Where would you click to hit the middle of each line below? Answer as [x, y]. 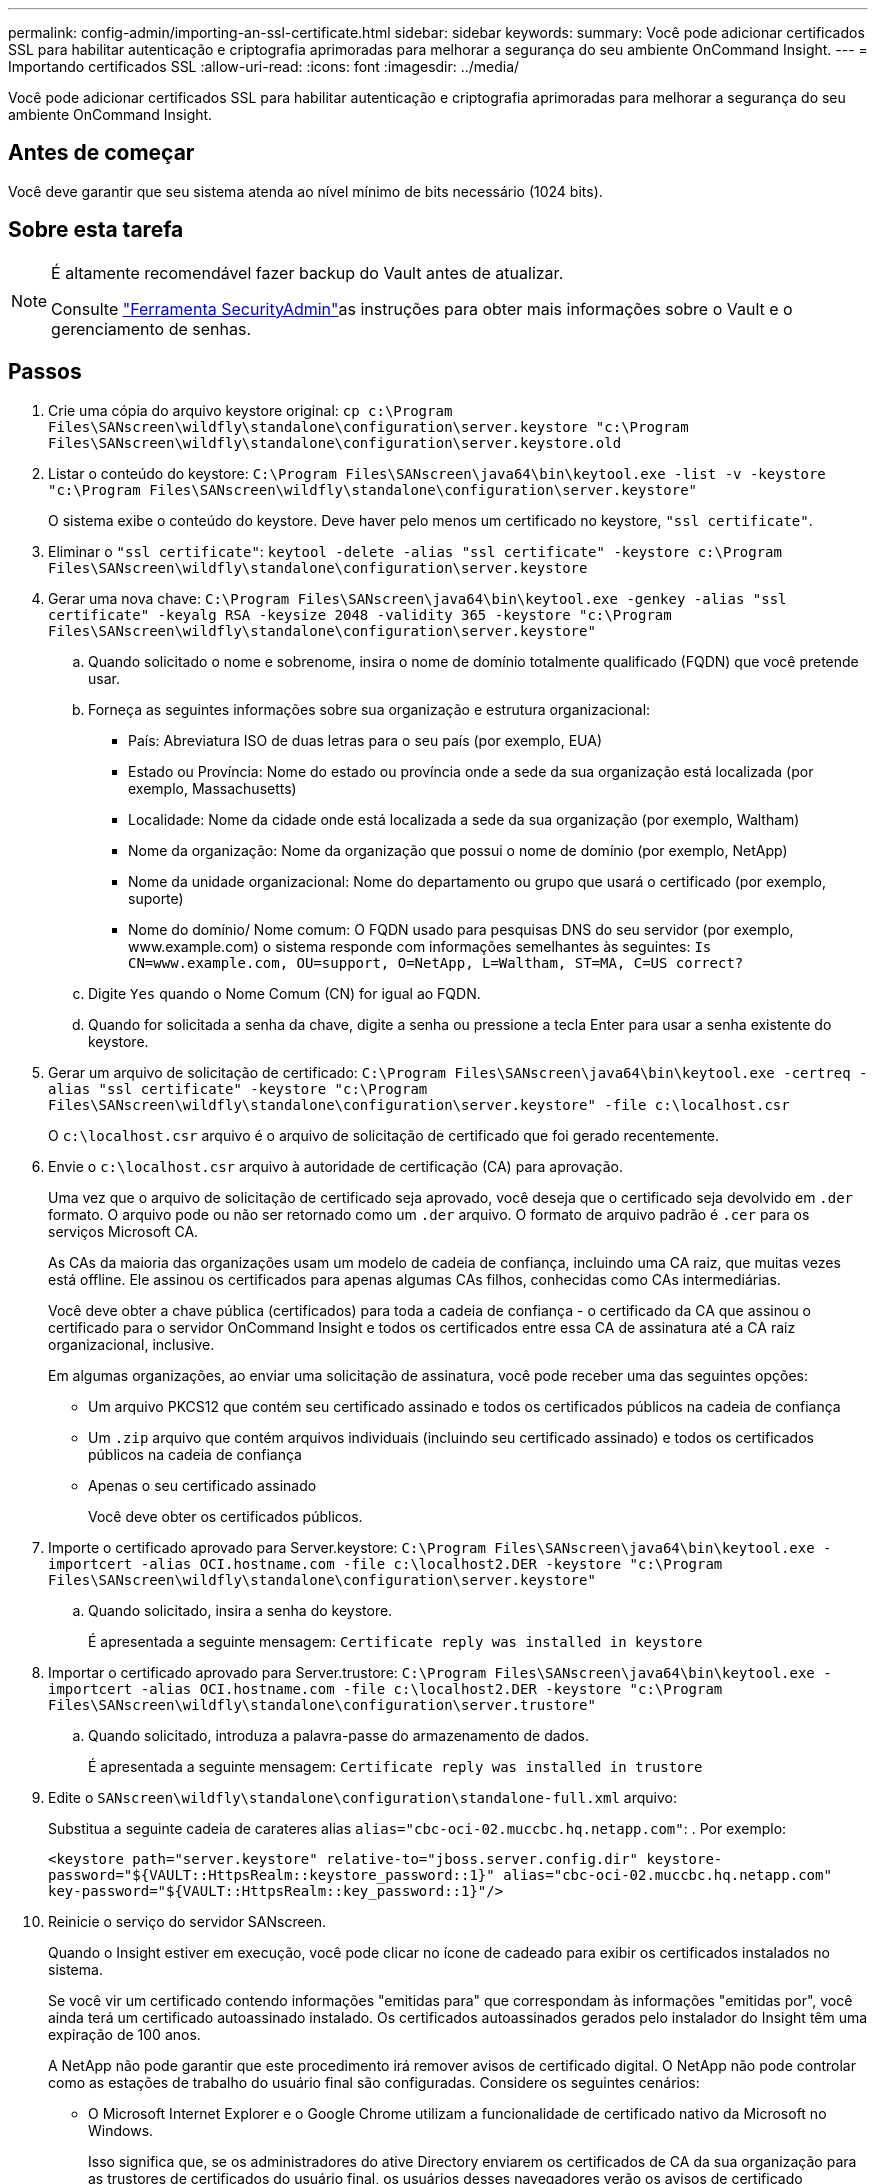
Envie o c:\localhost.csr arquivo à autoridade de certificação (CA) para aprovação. [335, 1166]
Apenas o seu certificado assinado [202, 1485]
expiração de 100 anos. [124, 2034]
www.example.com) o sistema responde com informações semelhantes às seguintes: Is [420, 946]
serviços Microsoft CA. [123, 1231]
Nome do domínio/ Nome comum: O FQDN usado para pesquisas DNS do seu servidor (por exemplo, [461, 929]
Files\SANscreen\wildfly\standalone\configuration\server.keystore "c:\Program [368, 426]
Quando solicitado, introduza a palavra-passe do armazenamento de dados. [338, 1735]
